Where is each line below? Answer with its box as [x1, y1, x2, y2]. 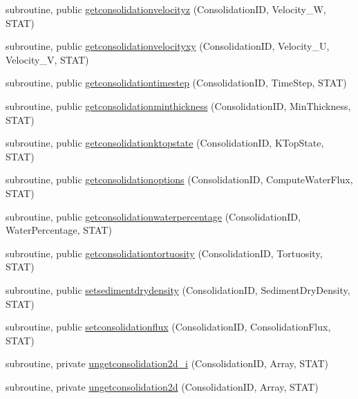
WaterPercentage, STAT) [6, 223, 112, 237]
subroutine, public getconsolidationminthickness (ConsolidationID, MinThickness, [6, 98, 351, 113]
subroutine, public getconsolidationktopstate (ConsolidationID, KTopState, [6, 136, 324, 150]
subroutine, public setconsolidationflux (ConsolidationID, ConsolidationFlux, [6, 319, 331, 334]
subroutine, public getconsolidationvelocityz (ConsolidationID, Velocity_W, [6, 2, 326, 16]
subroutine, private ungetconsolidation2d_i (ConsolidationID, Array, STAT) [6, 356, 328, 371]
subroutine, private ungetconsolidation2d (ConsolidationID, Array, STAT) [6, 379, 319, 393]
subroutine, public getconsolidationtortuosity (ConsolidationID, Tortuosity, [6, 245, 323, 260]
